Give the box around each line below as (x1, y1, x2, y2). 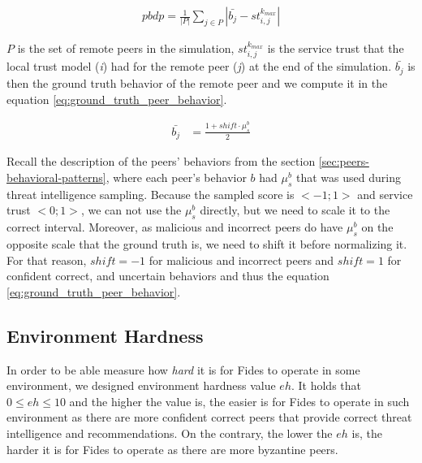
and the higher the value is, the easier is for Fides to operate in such (69, 392, 410, 409)
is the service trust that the (267, 40, 404, 57)
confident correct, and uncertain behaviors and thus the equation (6, 267, 329, 284)
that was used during (296, 168, 401, 185)
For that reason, (6, 251, 87, 268)
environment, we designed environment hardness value (6, 377, 276, 394)
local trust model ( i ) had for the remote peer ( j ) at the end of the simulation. (6, 58, 392, 75)
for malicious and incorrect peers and (149, 251, 334, 268)
